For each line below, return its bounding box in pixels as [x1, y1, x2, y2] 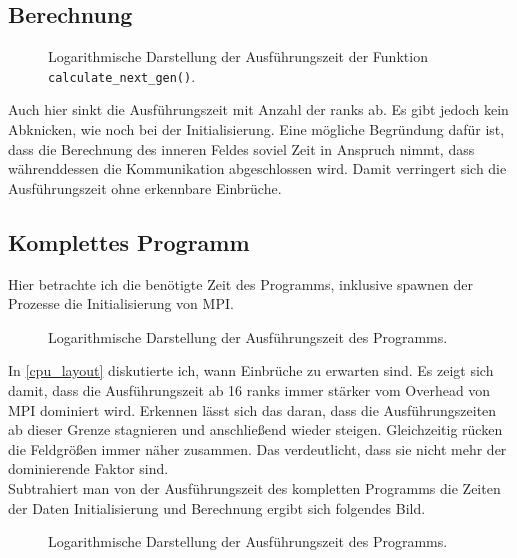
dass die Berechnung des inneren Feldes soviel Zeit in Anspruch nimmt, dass [8, 138, 475, 159]
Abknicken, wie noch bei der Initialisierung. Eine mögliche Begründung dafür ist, [8, 119, 505, 140]
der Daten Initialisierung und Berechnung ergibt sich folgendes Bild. [8, 497, 426, 518]
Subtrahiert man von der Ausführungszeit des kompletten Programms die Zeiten [8, 477, 501, 498]
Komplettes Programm [8, 226, 250, 257]
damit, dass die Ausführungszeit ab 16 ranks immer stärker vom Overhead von [8, 380, 491, 400]
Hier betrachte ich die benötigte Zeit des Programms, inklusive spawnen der [8, 273, 474, 294]
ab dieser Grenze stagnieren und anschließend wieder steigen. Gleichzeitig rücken [8, 419, 503, 440]
